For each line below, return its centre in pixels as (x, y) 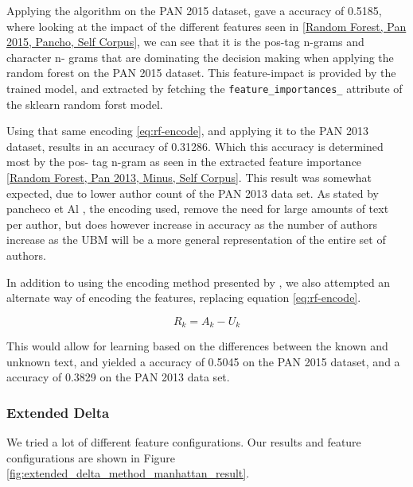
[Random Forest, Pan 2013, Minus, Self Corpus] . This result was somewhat (189, 177)
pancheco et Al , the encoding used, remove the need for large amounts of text (198, 209)
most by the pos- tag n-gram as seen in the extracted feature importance (184, 162)
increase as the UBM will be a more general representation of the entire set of (196, 240)
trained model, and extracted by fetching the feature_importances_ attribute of (205, 88)
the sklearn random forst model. (85, 104)
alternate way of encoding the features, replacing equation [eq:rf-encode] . (184, 298)
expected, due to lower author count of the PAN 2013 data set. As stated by (193, 193)
